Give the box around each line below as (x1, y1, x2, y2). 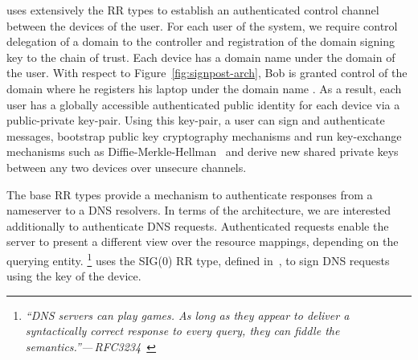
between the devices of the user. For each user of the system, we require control (6, 17, 398, 34)
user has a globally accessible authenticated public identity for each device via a (6, 96, 400, 112)
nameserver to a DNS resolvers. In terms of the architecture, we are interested (6, 202, 391, 219)
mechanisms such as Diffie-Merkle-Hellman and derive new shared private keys (6, 143, 399, 160)
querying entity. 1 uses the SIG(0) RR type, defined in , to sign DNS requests (6, 249, 390, 268)
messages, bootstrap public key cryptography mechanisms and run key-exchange (6, 127, 402, 144)
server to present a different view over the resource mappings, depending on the (6, 233, 399, 250)
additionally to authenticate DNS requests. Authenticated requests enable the (6, 217, 389, 234)
